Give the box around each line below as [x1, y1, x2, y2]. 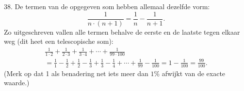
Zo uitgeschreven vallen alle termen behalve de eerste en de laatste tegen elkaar [4, 26, 240, 37]
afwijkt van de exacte [162, 68, 226, 78]
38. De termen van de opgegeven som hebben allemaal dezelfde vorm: [4, 1, 210, 11]
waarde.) [4, 78, 30, 88]
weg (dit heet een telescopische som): [4, 36, 114, 46]
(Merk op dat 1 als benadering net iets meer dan [4, 68, 148, 78]
